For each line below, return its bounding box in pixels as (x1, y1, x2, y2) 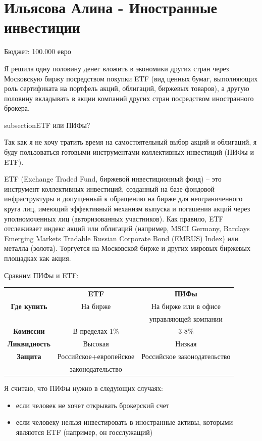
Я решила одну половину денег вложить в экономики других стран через (4, 63, 229, 73)
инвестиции (4, 17, 80, 37)
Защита (17, 351, 41, 362)
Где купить (11, 300, 47, 311)
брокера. (4, 103, 30, 113)
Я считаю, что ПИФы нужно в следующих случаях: (4, 383, 163, 393)
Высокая (83, 338, 109, 349)
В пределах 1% (73, 326, 119, 336)
